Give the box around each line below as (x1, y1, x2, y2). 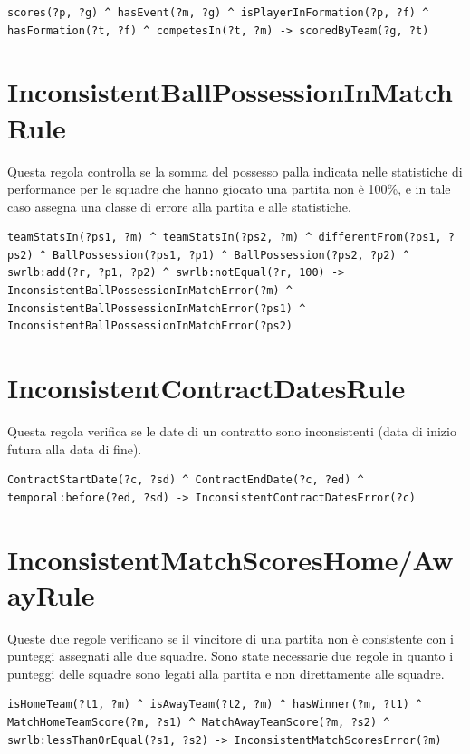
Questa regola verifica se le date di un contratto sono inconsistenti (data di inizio (7, 421, 456, 440)
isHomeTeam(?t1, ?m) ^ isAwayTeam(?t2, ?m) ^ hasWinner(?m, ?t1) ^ (7, 698, 423, 711)
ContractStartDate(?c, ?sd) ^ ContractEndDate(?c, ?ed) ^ (7, 473, 364, 487)
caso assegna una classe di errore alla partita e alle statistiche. (7, 196, 351, 215)
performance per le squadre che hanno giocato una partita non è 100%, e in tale (7, 179, 451, 198)
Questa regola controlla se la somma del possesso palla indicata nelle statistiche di (7, 161, 463, 180)
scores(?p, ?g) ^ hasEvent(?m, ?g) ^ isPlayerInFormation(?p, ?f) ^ (7, 6, 429, 19)
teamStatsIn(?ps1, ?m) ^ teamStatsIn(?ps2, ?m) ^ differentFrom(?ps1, (7, 231, 442, 244)
